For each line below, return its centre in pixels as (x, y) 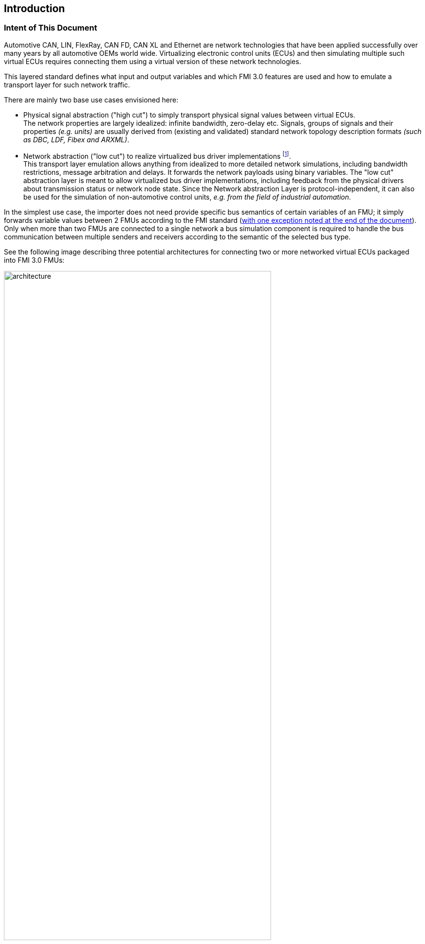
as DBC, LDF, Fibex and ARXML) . (76, 139)
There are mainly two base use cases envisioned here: (91, 100)
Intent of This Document (51, 28)
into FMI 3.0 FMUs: (34, 260)
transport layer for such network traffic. (67, 84)
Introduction (34, 8)
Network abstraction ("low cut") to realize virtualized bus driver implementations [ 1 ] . (157, 155)
